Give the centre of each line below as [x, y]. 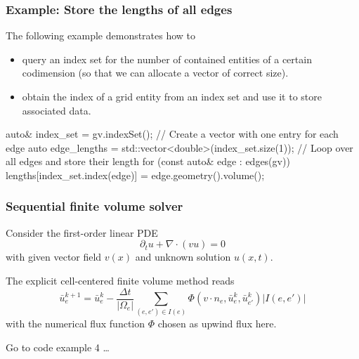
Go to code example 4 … [58, 347]
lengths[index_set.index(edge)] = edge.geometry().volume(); [135, 175]
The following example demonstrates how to [101, 35]
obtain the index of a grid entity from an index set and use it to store [172, 96]
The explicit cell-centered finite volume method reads [120, 280]
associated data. [57, 110]
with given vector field [54, 257]
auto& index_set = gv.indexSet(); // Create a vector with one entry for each [172, 134]
